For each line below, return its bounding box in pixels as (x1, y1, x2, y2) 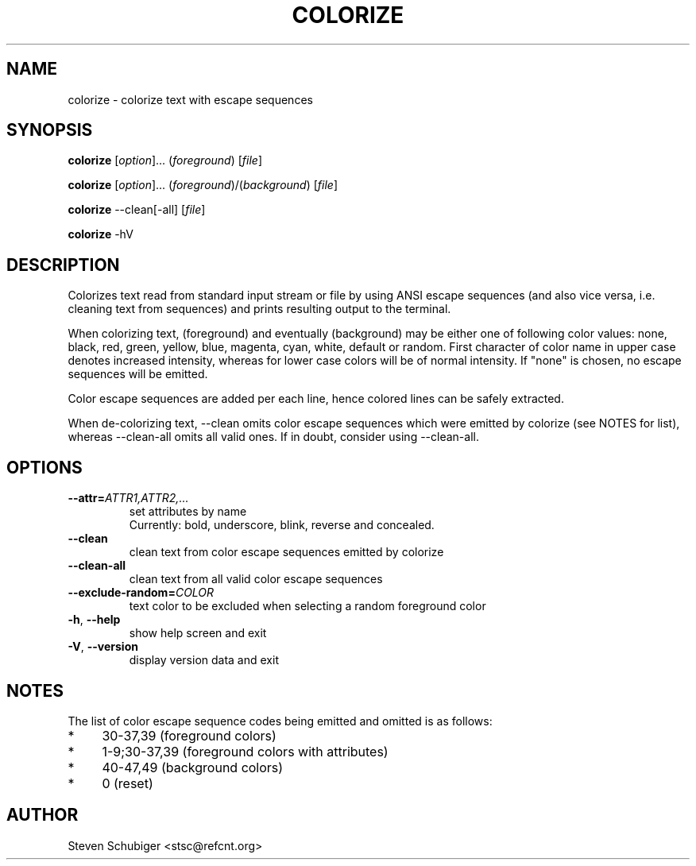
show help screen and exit (129, 626, 267, 640)
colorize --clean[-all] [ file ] (68, 203, 206, 217)
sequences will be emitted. (68, 367, 208, 381)
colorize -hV (68, 227, 133, 242)
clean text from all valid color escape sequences (129, 572, 383, 586)
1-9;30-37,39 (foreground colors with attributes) (102, 743, 389, 760)
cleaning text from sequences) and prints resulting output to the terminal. (68, 302, 451, 316)
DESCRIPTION (6, 254, 120, 275)
